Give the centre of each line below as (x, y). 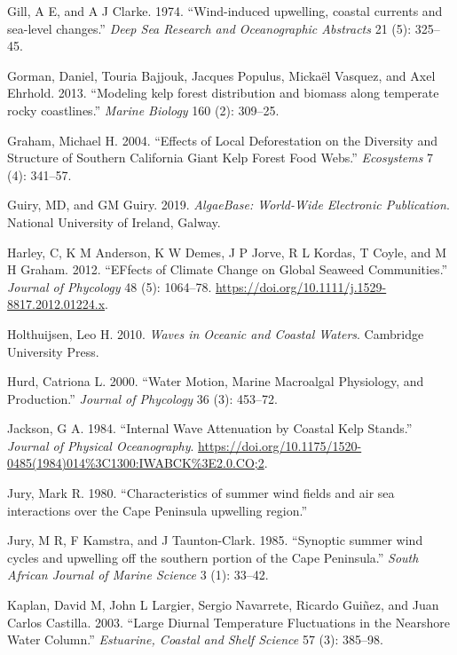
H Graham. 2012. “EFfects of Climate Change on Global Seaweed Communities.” (228, 269)
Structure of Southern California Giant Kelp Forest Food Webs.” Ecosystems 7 (221, 158)
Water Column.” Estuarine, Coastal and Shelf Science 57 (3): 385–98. (195, 639)
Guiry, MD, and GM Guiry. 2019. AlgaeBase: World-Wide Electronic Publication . (228, 205)
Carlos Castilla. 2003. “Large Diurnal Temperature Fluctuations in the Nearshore (228, 622)
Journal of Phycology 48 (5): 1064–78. (110, 286)
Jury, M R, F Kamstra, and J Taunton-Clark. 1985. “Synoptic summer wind (215, 540)
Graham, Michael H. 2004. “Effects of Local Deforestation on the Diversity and (222, 140)
